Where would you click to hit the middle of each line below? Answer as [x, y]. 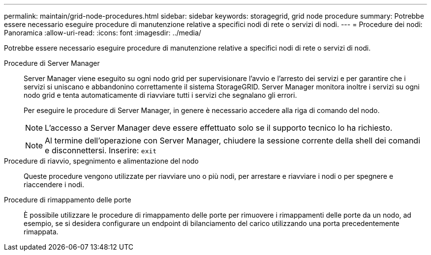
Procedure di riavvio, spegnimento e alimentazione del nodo [101, 161]
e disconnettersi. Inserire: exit [101, 150]
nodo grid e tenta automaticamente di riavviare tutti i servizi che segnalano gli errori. [160, 95]
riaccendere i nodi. [54, 184]
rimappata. [41, 232]
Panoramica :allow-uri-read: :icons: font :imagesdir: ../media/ [103, 33]
